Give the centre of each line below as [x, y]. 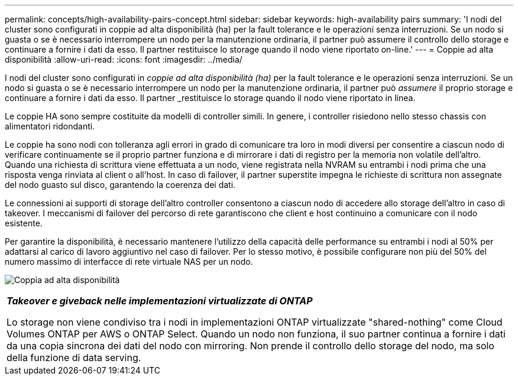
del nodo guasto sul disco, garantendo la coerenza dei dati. [120, 185]
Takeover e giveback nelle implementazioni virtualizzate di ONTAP [160, 301]
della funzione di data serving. [74, 358]
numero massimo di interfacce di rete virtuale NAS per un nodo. [129, 262]
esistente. [24, 223]
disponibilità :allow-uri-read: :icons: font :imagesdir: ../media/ [124, 59]
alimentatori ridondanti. [50, 126]
